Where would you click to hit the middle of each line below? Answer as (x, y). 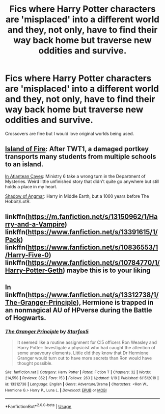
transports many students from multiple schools (81, 157)
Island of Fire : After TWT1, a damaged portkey (77, 149)
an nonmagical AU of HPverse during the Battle (79, 310)
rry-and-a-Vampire (35, 224)
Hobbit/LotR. (18, 201)
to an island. (24, 165)
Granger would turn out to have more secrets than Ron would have (84, 358)
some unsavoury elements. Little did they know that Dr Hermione (83, 353)
